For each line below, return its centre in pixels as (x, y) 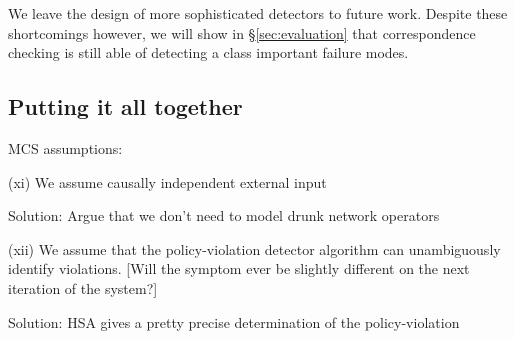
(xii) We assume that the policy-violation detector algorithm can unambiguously (254, 248)
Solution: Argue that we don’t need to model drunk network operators (224, 215)
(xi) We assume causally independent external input (167, 181)
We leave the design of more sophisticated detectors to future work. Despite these (258, 13)
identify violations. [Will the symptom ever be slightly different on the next (239, 268)
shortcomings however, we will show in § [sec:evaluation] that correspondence (242, 32)
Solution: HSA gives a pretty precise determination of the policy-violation (234, 321)
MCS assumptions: (65, 147)
